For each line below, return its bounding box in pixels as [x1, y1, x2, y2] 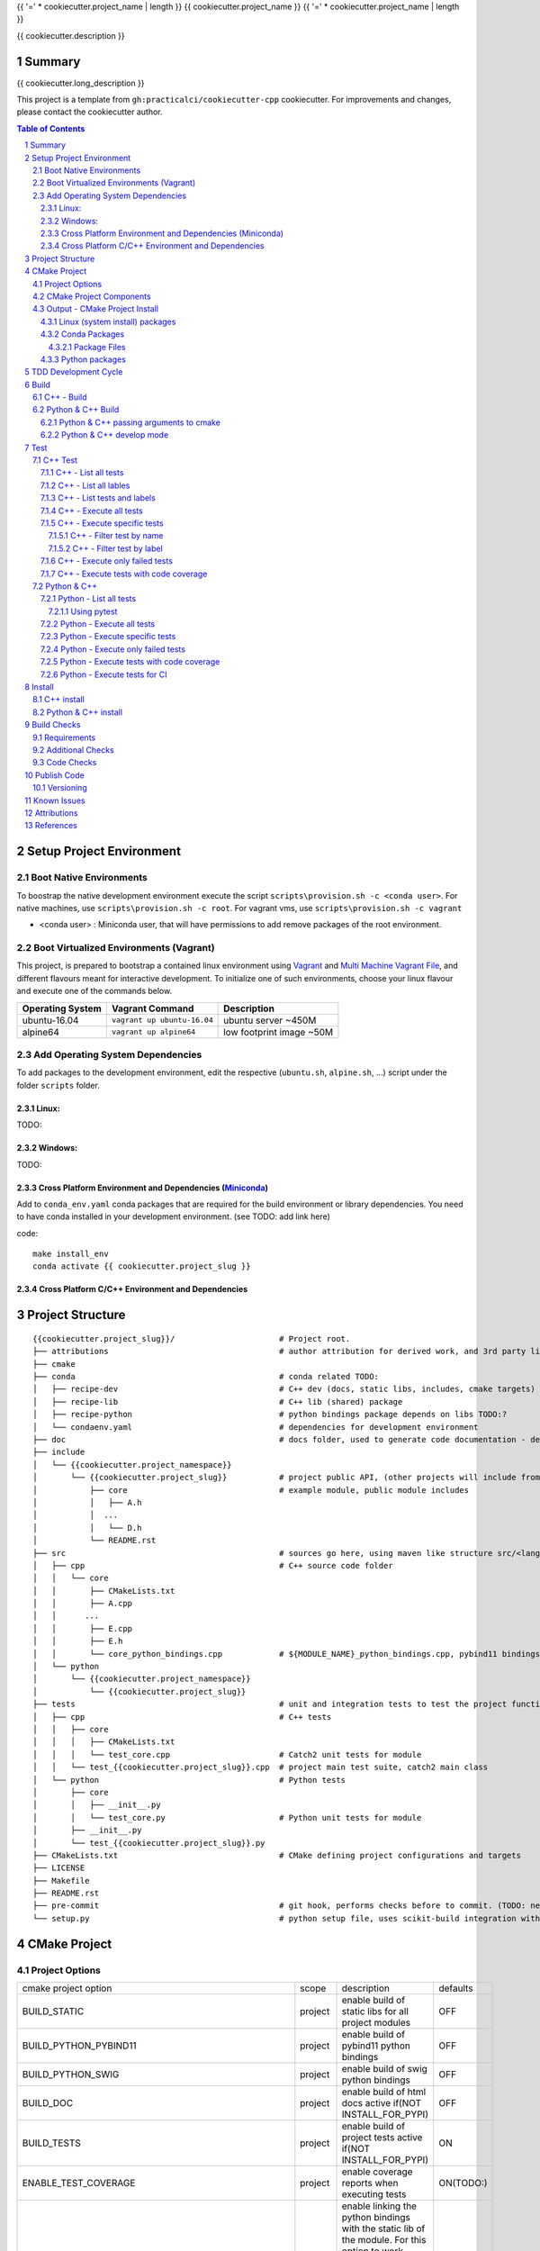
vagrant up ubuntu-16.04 [111, 1016, 213, 1026]
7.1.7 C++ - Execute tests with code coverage [40, 568, 208, 579]
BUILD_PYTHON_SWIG [22, 2068, 120, 2080]
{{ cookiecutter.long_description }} [16, 77, 145, 88]
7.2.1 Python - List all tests [40, 593, 137, 604]
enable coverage [341, 2165, 413, 2178]
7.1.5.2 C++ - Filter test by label [48, 543, 164, 554]
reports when [341, 2177, 399, 2189]
